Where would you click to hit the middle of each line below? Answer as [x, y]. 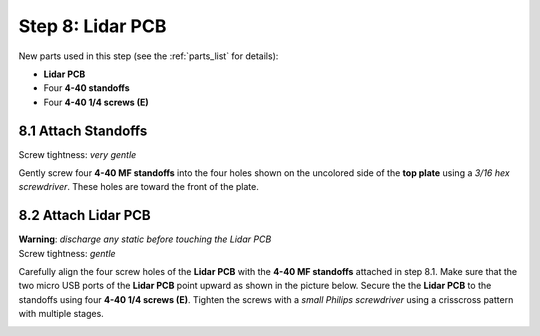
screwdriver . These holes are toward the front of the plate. [139, 187]
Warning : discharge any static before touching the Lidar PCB [145, 239]
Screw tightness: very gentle [77, 154]
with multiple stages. [61, 314]
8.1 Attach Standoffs [83, 130]
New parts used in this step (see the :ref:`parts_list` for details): [148, 56]
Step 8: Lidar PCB [92, 26]
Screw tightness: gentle [67, 253]
